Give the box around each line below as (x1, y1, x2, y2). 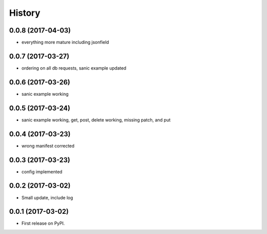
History (9, 7, 41, 18)
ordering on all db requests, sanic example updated (21, 65, 127, 71)
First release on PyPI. (21, 220, 65, 227)
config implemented (21, 168, 63, 175)
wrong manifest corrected (21, 143, 75, 149)
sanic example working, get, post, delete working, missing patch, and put (21, 117, 171, 123)
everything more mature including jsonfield (21, 39, 109, 45)
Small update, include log (21, 195, 74, 200)
